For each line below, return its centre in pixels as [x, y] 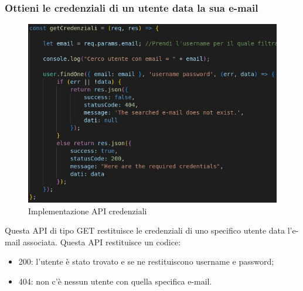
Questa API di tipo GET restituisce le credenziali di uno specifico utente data [145, 230]
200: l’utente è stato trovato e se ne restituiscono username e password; [146, 261]
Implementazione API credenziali [88, 210]
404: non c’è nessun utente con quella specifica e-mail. [115, 281]
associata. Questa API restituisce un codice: [102, 242]
